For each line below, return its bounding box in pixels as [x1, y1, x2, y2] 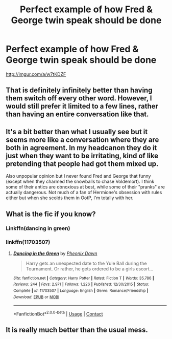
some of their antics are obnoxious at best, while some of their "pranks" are [6, 184, 165, 190]
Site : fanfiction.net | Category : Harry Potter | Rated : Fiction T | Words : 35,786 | [13, 276, 155, 281]
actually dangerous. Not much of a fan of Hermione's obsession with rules [6, 189, 162, 196]
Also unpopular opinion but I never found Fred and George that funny [6, 173, 151, 179]
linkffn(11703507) [6, 239, 51, 246]
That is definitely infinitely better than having [6, 86, 153, 95]
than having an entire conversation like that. [6, 110, 150, 119]
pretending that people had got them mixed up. [6, 159, 159, 168]
